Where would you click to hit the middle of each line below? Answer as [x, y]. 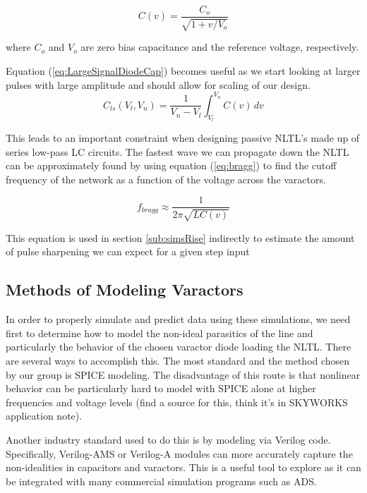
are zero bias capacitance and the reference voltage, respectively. [220, 47]
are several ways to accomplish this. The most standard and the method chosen [178, 360]
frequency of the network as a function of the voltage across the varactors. [166, 179]
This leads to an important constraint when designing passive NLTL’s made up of [183, 137]
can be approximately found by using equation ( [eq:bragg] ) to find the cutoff [171, 165]
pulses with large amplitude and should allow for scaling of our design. [158, 84]
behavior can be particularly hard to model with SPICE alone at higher [161, 388]
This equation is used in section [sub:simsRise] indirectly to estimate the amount [180, 237]
